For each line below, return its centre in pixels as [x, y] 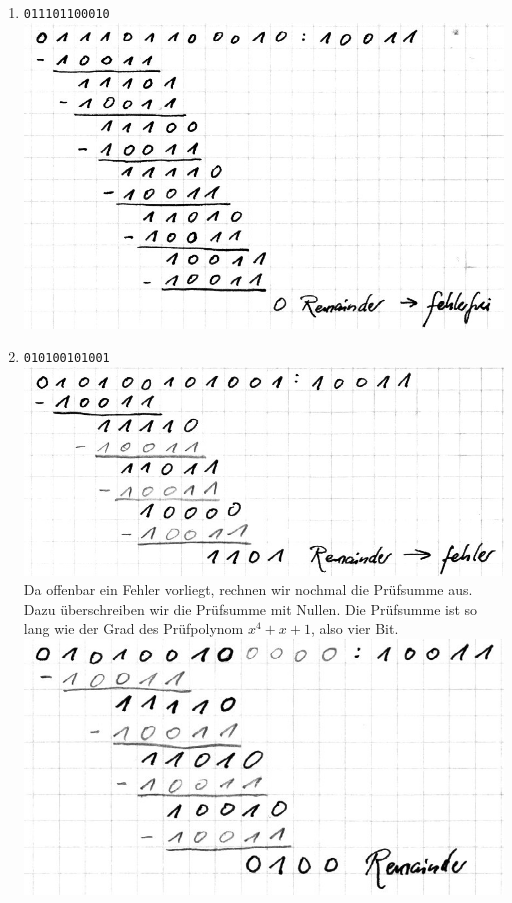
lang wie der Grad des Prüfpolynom [133, 628]
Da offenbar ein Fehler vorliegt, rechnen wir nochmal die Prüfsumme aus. [248, 589]
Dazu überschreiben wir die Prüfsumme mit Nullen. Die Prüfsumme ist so [250, 608]
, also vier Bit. [354, 628]
